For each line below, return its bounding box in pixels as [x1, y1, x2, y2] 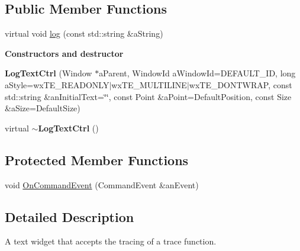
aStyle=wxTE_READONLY [5, 78, 109, 91]
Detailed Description [5, 207, 134, 226]
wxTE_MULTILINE [111, 78, 187, 91]
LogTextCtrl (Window [5, 67, 92, 79]
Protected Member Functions [5, 150, 189, 169]
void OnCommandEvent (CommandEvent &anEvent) [5, 178, 199, 191]
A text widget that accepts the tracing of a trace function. [5, 235, 217, 247]
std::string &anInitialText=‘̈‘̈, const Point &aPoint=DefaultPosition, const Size [5, 90, 292, 102]
